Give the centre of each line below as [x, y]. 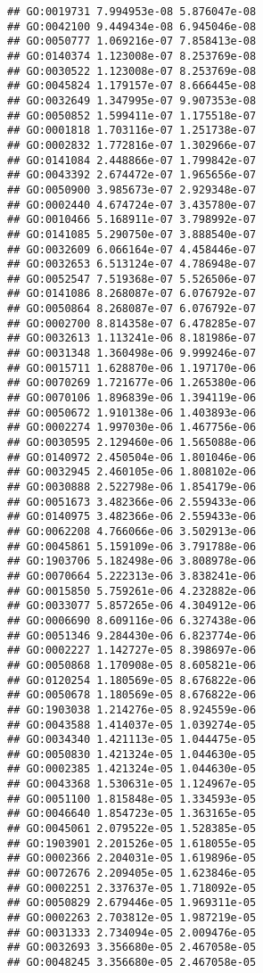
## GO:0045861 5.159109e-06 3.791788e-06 [132, 546]
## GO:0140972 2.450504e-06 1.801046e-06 [132, 457]
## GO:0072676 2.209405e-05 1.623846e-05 [132, 874]
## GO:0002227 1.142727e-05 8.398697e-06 [132, 651]
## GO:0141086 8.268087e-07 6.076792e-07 [132, 294]
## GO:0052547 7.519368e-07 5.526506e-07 [132, 279]
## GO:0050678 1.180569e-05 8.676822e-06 [132, 695]
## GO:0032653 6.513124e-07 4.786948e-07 [132, 264]
